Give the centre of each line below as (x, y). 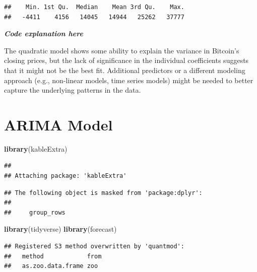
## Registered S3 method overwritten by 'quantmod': (94, 247)
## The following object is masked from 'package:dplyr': (103, 193)
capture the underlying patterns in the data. (73, 90)
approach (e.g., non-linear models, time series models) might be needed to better (129, 80)
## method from (53, 256)
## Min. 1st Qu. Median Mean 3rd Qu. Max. (94, 7)
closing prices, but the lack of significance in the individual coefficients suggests (126, 60)
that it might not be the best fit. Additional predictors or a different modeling (125, 70)
